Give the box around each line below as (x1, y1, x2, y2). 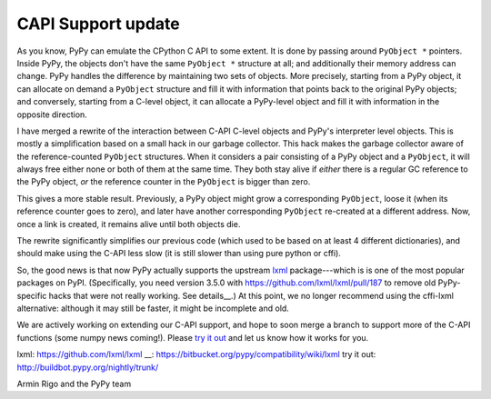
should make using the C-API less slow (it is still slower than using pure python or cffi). (16, 248, 341, 259)
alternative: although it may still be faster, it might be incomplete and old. (16, 303, 290, 314)
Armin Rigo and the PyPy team (16, 378, 132, 389)
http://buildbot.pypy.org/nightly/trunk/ (16, 362, 159, 373)
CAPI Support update (16, 14, 181, 34)
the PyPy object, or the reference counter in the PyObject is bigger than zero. (16, 176, 311, 187)
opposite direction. (16, 109, 88, 120)
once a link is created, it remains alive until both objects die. (16, 218, 241, 229)
